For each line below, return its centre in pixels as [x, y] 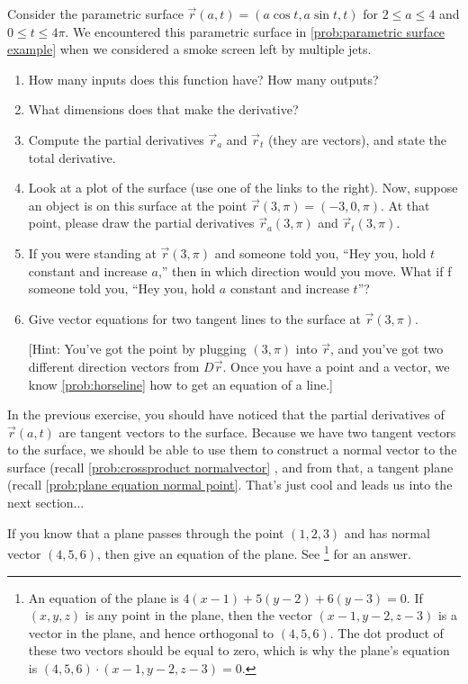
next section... [46, 503]
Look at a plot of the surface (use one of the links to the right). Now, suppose [243, 188]
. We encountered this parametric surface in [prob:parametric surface [255, 31]
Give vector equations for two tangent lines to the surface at [194, 318]
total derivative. [72, 157]
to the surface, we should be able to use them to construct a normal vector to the [232, 450]
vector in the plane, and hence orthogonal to [151, 632]
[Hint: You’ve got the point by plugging [137, 349]
